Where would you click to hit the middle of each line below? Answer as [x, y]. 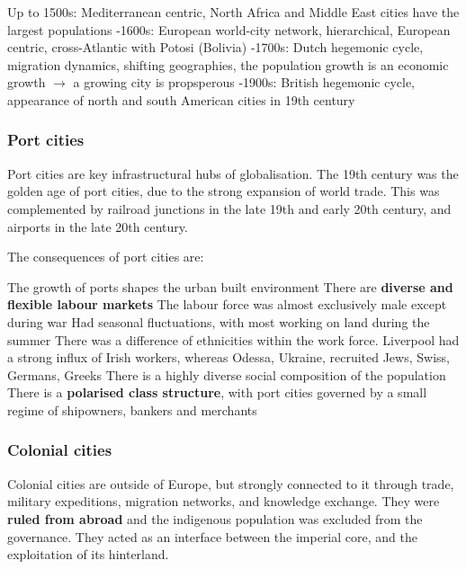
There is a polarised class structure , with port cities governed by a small [217, 392]
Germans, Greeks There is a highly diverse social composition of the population [227, 374]
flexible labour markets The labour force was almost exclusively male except [227, 304]
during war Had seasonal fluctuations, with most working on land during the [219, 321]
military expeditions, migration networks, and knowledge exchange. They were [224, 501]
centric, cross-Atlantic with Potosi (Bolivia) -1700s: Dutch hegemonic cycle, [215, 47]
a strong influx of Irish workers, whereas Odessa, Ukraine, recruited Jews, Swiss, [229, 357]
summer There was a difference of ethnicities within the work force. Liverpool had [233, 339]
